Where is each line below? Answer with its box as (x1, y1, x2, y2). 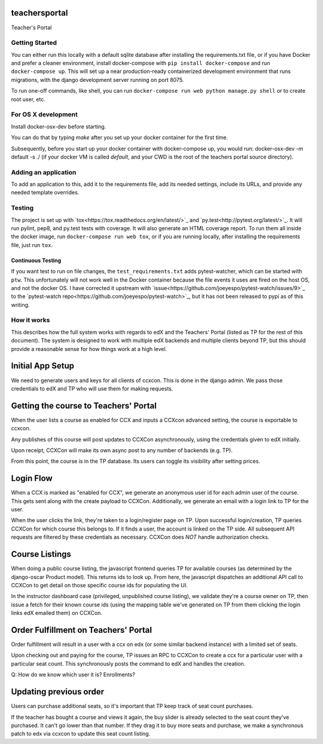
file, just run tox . (11, 241, 53, 248)
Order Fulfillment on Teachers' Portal (11, 625, 153, 635)
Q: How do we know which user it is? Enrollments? (11, 671, 136, 678)
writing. (11, 301, 30, 308)
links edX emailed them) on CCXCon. (11, 609, 103, 617)
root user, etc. (11, 96, 46, 103)
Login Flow (11, 473, 53, 484)
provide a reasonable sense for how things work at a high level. (11, 345, 167, 352)
